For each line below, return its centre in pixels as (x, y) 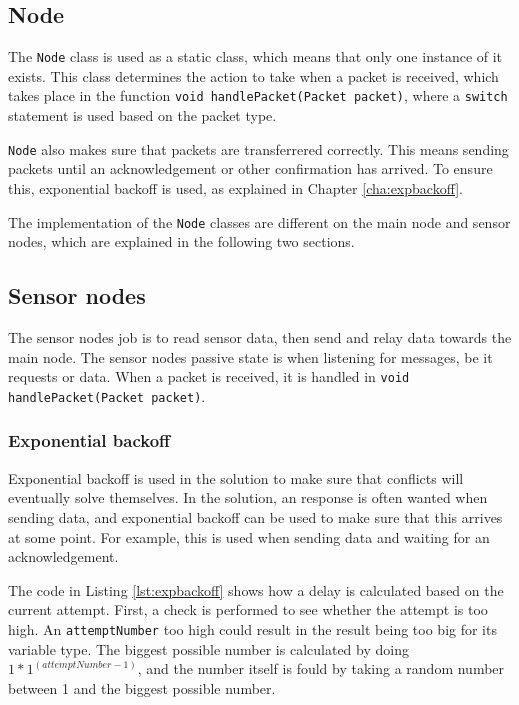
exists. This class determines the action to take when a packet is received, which (253, 75)
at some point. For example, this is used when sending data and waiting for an (249, 536)
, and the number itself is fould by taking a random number (321, 668)
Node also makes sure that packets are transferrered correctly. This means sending (258, 148)
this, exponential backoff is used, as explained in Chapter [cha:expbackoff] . (235, 187)
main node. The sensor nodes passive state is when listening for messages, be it (250, 356)
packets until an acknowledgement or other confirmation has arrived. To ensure (250, 168)
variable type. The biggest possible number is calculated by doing (208, 648)
